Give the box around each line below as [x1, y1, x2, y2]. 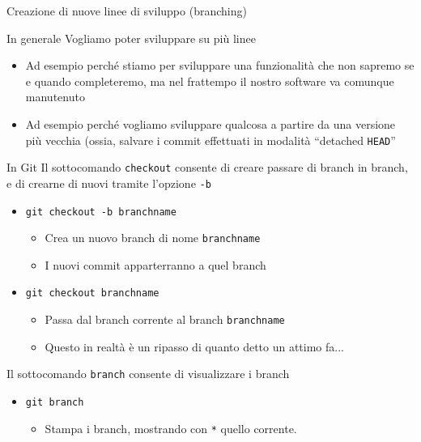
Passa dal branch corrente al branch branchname [45, 311, 285, 328]
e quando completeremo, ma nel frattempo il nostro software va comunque [25, 72, 394, 89]
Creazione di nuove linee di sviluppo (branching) [6, 2, 247, 19]
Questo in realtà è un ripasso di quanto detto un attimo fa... [45, 338, 344, 355]
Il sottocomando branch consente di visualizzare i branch [6, 365, 290, 382]
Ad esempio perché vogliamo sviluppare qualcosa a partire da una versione [25, 115, 396, 132]
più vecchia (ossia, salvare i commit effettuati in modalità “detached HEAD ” [25, 131, 396, 148]
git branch [25, 397, 84, 408]
